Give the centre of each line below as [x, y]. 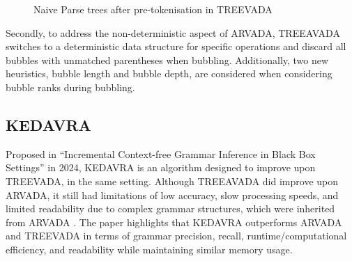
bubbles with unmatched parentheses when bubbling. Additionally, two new [167, 60]
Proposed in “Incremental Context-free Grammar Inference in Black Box [161, 153]
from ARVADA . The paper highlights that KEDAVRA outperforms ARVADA [174, 222]
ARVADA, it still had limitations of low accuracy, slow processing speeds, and [172, 195]
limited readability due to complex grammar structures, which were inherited [170, 208]
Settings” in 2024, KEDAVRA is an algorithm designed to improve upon [161, 167]
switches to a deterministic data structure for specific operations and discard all [176, 46]
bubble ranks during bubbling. [70, 87]
